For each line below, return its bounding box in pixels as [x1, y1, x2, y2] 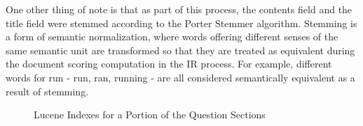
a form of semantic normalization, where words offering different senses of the [6, 29, 338, 44]
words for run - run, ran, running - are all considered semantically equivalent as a [6, 70, 355, 84]
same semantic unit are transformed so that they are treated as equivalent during [6, 42, 355, 57]
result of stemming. [6, 84, 89, 98]
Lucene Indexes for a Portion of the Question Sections [34, 107, 266, 122]
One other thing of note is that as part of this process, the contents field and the [6, 2, 352, 16]
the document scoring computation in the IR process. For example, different [6, 56, 332, 71]
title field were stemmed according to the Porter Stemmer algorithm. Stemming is [6, 15, 357, 30]
